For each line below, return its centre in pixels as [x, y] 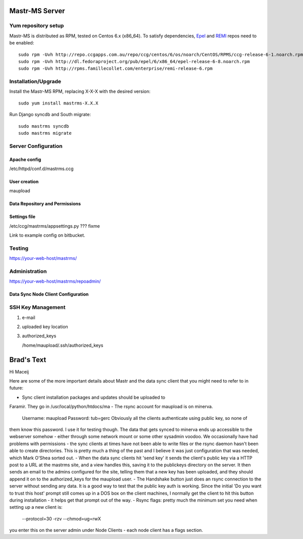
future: [16, 388]
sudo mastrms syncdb [44, 126]
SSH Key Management [37, 307]
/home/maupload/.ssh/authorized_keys [63, 345]
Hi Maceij [19, 371]
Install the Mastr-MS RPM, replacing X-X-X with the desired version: [80, 91]
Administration [28, 272]
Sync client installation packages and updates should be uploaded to [94, 397]
